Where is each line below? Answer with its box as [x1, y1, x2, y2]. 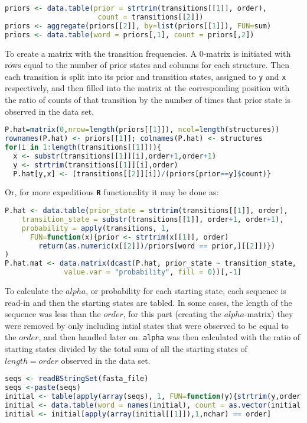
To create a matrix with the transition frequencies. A [5, 47, 197, 59]
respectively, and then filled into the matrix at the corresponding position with [5, 82, 290, 94]
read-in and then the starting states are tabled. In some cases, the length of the [5, 296, 292, 308]
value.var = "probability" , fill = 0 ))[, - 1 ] [64, 268, 242, 277]
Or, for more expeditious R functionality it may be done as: [5, 186, 219, 198]
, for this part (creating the [123, 308, 222, 320]
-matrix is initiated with [203, 47, 291, 59]
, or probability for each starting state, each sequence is [86, 285, 286, 297]
